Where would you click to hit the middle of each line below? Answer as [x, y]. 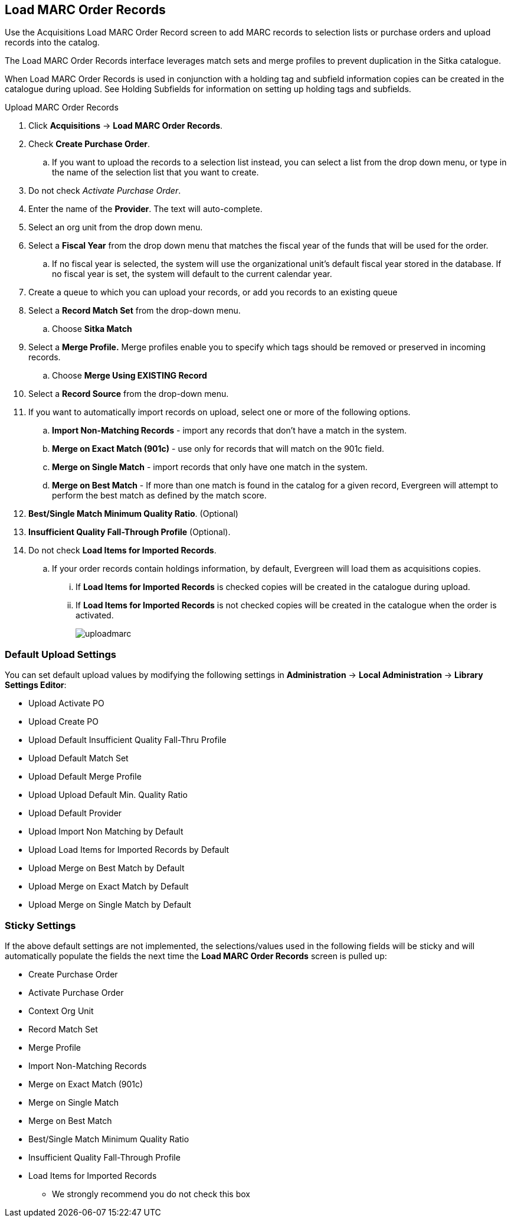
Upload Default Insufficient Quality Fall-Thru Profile [127, 740]
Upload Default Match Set [78, 758]
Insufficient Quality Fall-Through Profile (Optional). [130, 532]
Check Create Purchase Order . [89, 144]
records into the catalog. [52, 43]
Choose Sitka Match [92, 329]
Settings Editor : [36, 685]
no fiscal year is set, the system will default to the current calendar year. [192, 274]
